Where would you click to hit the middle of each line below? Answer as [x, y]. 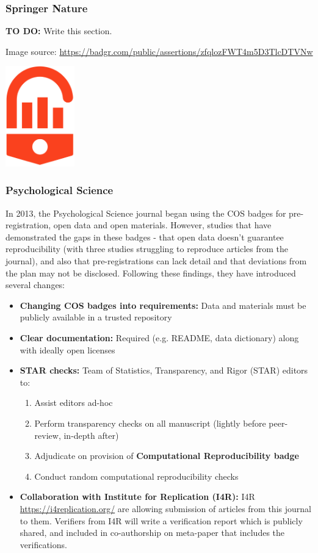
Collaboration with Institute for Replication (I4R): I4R [137, 497]
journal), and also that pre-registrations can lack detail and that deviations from [156, 261]
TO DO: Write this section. [59, 31]
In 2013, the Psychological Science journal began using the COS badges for [146, 213]
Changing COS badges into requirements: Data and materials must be [163, 305]
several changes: [35, 285]
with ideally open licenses [67, 349]
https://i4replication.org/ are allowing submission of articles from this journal [165, 508]
